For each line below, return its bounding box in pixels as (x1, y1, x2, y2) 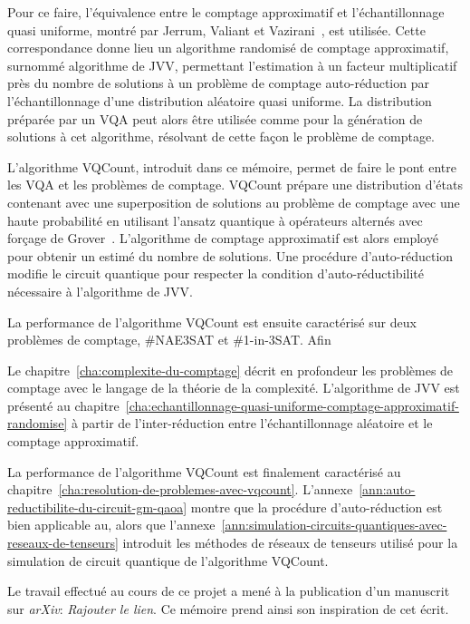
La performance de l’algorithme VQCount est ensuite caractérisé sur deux (7, 312, 417, 331)
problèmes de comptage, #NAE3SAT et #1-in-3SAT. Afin (7, 330, 331, 349)
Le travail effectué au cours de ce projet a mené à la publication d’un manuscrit (7, 581, 450, 600)
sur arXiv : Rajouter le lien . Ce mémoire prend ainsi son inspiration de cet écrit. (7, 599, 449, 618)
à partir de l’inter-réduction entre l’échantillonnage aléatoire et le (71, 414, 433, 433)
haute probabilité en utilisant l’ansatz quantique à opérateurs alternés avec (7, 210, 423, 229)
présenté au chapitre (7, 395, 120, 414)
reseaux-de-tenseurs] (7, 533, 119, 552)
